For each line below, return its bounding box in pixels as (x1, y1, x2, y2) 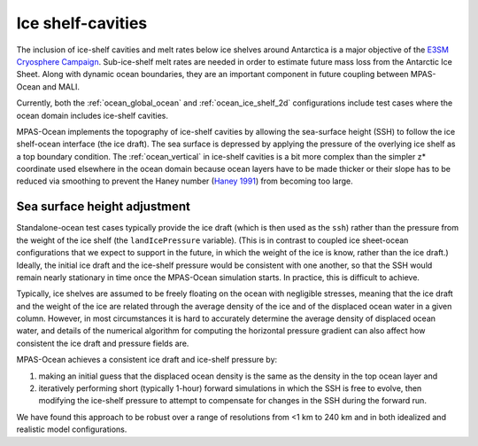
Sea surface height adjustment (16, 200, 190, 215)
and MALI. (42, 81, 80, 92)
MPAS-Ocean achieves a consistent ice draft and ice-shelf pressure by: (16, 355, 278, 365)
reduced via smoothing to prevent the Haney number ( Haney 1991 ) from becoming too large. (16, 176, 353, 186)
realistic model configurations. (16, 424, 127, 434)
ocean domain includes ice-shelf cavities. (16, 110, 168, 121)
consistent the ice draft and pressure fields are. (16, 338, 189, 348)
